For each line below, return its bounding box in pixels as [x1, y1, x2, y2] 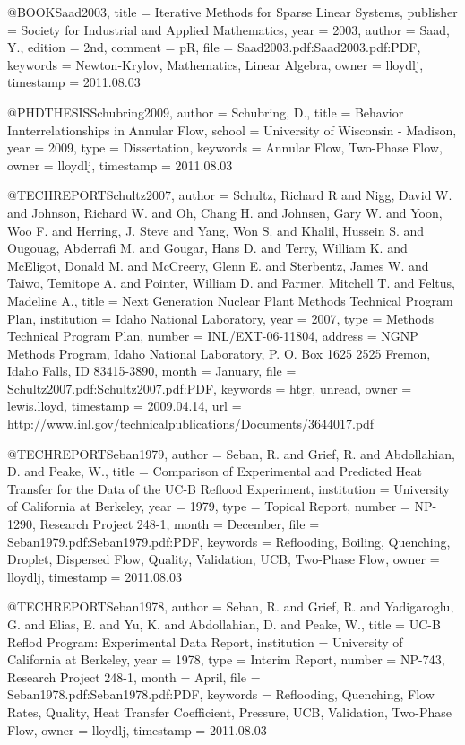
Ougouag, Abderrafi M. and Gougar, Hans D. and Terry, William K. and [7, 238, 408, 257]
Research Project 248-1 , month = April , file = [7, 667, 261, 686]
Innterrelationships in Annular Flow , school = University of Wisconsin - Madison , [7, 120, 457, 139]
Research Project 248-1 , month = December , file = [39, 515, 320, 533]
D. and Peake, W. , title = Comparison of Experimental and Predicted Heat [7, 462, 423, 481]
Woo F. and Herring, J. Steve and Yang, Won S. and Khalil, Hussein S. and [7, 221, 425, 239]
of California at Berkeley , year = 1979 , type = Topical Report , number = [7, 497, 410, 515]
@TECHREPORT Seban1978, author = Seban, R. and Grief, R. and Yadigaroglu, [7, 597, 454, 616]
